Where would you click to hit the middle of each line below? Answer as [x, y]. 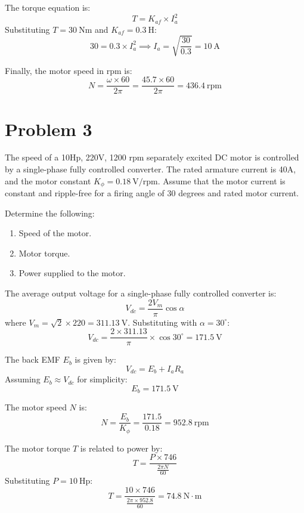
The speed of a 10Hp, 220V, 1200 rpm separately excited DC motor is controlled [152, 157]
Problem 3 [49, 129]
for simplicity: [102, 379]
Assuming [23, 379]
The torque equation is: [48, 7]
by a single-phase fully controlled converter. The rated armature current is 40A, [151, 169]
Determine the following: [50, 213]
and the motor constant [48, 180]
